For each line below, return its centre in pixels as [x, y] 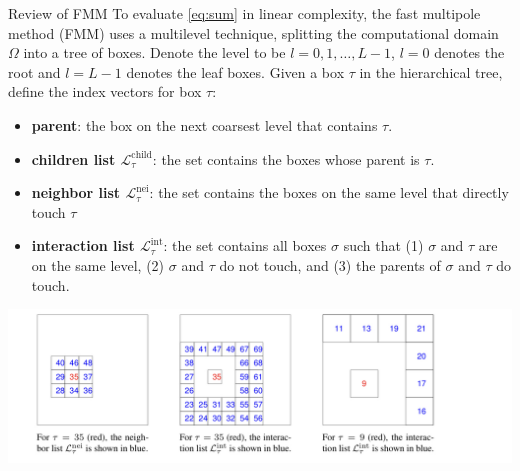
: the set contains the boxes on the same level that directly [329, 192]
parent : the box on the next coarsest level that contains [204, 124]
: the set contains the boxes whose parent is [286, 158]
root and [34, 71]
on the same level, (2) [98, 264]
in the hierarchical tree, [431, 71]
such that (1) [383, 245]
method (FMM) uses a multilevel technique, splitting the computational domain [253, 32]
